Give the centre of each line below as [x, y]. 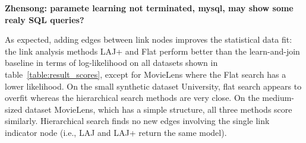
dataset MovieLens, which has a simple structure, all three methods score [159, 109]
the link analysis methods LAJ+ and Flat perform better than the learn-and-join [152, 51]
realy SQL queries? [45, 19]
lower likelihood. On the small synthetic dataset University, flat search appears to [153, 86]
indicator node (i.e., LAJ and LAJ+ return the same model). [116, 132]
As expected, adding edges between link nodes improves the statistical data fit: [149, 39]
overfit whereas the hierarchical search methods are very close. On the [132, 98]
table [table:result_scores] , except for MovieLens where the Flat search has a [146, 74]
